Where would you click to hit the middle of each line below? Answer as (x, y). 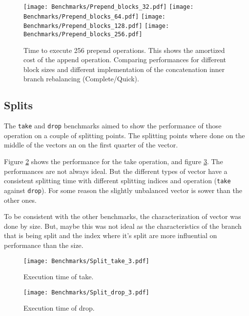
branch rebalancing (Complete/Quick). (81, 79)
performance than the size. (44, 245)
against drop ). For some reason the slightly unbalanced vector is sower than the (123, 190)
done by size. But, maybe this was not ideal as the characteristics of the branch (123, 226)
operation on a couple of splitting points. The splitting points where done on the (124, 135)
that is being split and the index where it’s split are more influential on (111, 235)
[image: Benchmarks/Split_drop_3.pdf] (86, 292)
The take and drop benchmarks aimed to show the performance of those (113, 126)
